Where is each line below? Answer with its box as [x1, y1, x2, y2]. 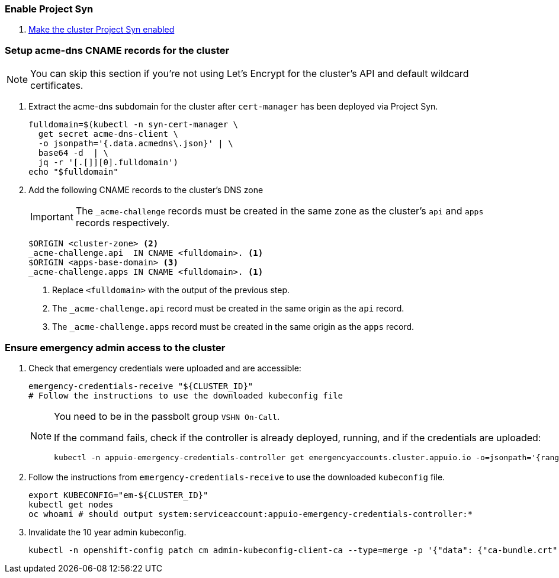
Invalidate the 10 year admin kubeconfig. [28, 526, 187, 537]
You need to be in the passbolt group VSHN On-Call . [54, 410, 280, 422]
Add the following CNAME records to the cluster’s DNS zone [28, 185, 264, 195]
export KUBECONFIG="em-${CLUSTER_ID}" [28, 490, 208, 500]
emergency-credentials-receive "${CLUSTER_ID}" [28, 381, 253, 391]
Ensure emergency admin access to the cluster [5, 341, 226, 354]
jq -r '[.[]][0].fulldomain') [38, 158, 178, 168]
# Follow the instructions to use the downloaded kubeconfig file [28, 390, 343, 400]
